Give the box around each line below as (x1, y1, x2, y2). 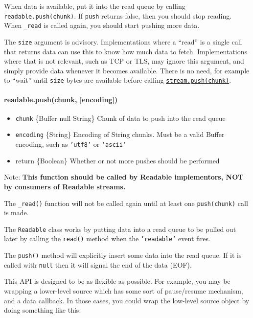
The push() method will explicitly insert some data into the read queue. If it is (4, 250, 242, 260)
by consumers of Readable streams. (4, 181, 126, 191)
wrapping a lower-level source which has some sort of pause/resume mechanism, (4, 286, 243, 296)
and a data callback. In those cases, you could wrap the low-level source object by (4, 295, 250, 305)
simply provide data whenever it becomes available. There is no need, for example (4, 65, 250, 75)
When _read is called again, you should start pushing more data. (4, 20, 200, 30)
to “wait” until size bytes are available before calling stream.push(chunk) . (4, 75, 231, 85)
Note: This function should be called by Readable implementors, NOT (4, 172, 244, 182)
